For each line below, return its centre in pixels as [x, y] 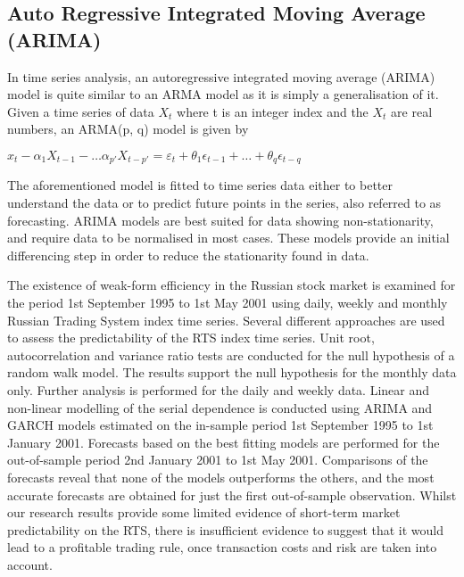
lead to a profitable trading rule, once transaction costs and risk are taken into [222, 547]
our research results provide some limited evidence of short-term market [204, 512]
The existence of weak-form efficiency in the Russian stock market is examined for [232, 285]
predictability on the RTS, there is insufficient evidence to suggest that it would [226, 529]
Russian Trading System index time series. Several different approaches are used [226, 320]
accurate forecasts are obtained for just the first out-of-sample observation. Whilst [232, 495]
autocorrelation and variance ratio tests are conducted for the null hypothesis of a [231, 354]
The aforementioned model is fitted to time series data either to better [200, 185]
